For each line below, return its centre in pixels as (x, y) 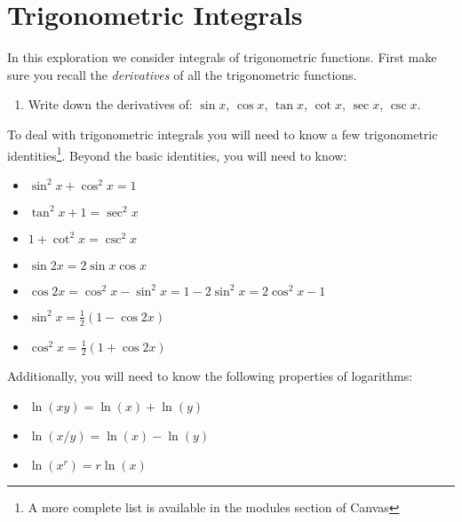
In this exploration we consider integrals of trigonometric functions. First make (222, 57)
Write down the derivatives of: (110, 104)
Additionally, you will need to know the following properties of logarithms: (210, 376)
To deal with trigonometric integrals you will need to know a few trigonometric (223, 134)
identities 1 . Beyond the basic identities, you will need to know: (177, 154)
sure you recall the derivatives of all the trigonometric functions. (182, 74)
